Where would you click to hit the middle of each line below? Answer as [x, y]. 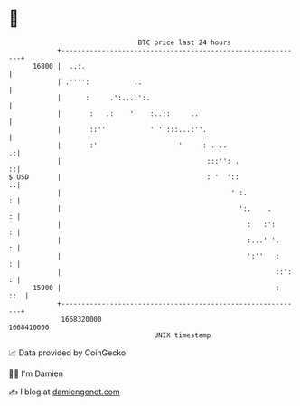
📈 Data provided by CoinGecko [67, 353]
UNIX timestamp [183, 335]
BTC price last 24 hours [184, 42]
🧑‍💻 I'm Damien [36, 373]
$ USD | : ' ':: [124, 177]
